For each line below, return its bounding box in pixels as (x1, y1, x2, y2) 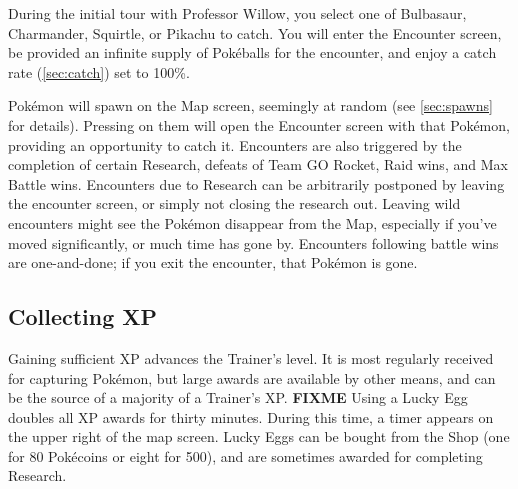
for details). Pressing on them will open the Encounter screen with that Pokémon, (8, 114, 510, 135)
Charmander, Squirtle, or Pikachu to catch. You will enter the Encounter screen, (8, 22, 502, 43)
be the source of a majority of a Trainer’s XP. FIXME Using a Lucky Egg (8, 387, 468, 408)
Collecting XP (8, 301, 158, 332)
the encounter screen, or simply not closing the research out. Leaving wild (8, 193, 461, 214)
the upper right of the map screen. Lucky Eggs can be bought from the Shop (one (8, 426, 510, 447)
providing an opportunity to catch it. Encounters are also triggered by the (8, 134, 462, 155)
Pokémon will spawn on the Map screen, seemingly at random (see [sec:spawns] (8, 95, 493, 116)
